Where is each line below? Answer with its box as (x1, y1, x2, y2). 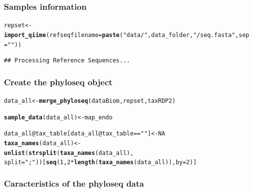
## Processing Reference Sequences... (4, 57, 130, 64)
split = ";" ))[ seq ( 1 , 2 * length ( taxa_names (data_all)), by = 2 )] (4, 159, 197, 166)
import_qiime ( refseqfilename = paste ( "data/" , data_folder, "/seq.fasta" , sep (4, 31, 250, 38)
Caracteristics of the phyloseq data (4, 177, 144, 189)
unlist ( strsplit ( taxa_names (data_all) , (4, 149, 134, 156)
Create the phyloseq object (4, 76, 113, 88)
